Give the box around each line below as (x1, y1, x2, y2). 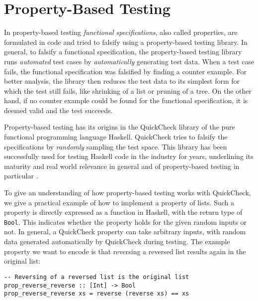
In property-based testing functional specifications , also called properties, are (4, 27, 238, 37)
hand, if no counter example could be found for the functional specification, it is (4, 95, 248, 106)
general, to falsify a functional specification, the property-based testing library (4, 46, 242, 57)
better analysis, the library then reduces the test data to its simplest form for (4, 76, 240, 86)
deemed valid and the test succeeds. (4, 105, 113, 115)
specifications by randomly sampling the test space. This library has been (4, 141, 227, 151)
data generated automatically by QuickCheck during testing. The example (4, 236, 230, 247)
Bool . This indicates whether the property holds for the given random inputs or (4, 216, 247, 227)
